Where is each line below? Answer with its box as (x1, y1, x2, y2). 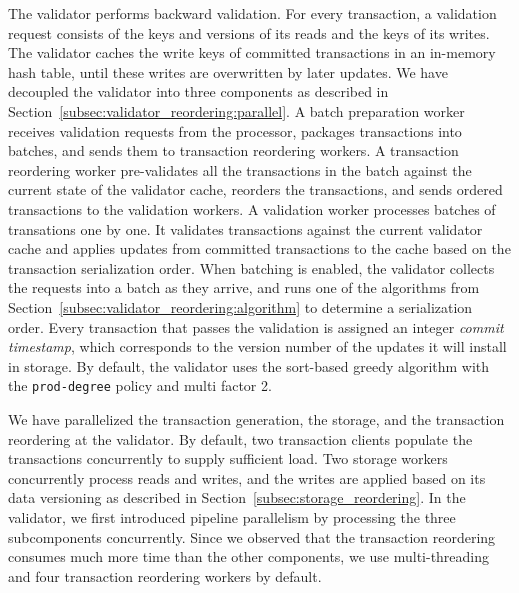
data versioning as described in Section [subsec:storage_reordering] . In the (8, 487, 466, 508)
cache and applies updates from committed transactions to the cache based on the (8, 238, 511, 259)
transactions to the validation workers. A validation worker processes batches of (8, 198, 496, 219)
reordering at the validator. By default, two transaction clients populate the (8, 428, 473, 449)
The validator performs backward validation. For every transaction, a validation (8, 3, 497, 23)
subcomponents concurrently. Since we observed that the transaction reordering (8, 526, 496, 547)
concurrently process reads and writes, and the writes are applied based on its (8, 467, 486, 488)
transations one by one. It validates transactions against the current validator (8, 218, 483, 239)
